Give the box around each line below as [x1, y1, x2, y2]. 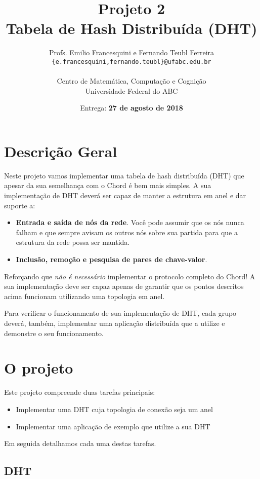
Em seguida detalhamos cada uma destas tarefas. [4, 438, 156, 449]
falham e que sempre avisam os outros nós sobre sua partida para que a [16, 227, 238, 237]
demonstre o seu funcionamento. [4, 327, 104, 338]
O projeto [4, 357, 73, 378]
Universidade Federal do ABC [85, 85, 178, 96]
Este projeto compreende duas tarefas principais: [4, 387, 155, 397]
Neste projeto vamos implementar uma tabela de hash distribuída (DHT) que [4, 170, 244, 180]
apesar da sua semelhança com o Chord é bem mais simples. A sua [4, 180, 211, 191]
